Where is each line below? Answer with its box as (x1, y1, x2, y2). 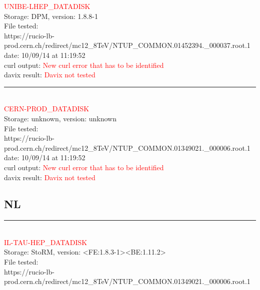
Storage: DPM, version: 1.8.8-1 (4, 10, 98, 21)
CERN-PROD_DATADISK (4, 103, 89, 114)
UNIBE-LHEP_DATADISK (4, 1, 90, 11)
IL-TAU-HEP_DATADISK (4, 237, 87, 247)
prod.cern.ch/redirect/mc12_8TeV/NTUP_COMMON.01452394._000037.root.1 (4, 40, 250, 50)
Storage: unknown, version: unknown (4, 113, 116, 123)
